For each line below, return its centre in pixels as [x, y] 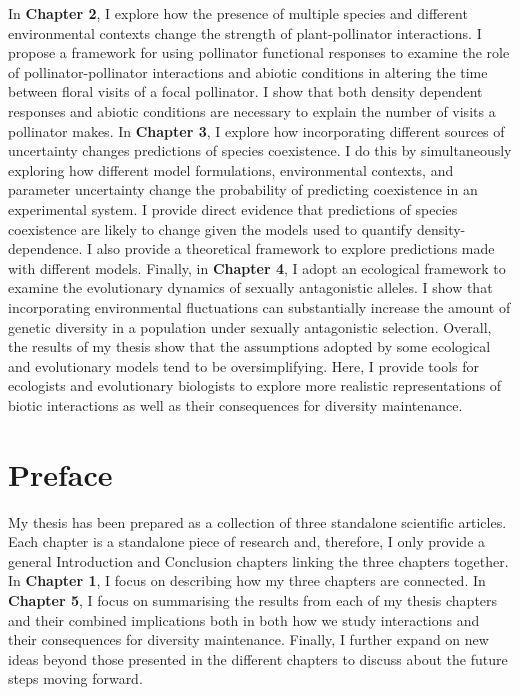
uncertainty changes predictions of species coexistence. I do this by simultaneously [260, 150]
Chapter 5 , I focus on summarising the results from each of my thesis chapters [253, 599]
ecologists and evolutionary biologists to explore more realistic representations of [255, 385]
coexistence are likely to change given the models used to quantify [210, 228]
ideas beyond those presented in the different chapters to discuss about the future [258, 658]
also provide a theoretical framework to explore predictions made [295, 248]
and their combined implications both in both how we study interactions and [244, 619]
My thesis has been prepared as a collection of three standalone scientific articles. [257, 521]
